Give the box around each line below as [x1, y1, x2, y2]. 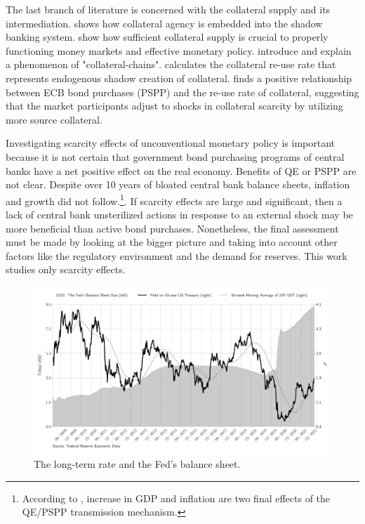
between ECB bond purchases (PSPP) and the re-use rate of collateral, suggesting [6, 84, 359, 99]
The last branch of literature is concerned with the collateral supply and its [6, 2, 331, 16]
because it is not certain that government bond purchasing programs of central [6, 149, 345, 164]
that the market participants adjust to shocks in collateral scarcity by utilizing [6, 98, 343, 113]
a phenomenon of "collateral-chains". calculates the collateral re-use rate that [6, 57, 336, 72]
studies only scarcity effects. [6, 262, 126, 277]
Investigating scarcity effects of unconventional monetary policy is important [6, 136, 336, 150]
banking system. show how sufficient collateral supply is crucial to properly [6, 30, 328, 44]
